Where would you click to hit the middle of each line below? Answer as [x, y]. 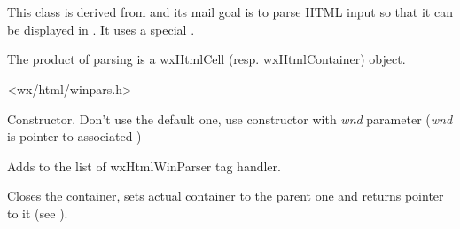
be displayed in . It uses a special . [101, 29]
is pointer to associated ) [74, 136]
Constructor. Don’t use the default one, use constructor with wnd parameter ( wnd [230, 118]
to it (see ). [38, 213]
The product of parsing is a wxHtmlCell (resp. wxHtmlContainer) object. [207, 59]
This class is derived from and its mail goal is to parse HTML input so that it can [230, 12]
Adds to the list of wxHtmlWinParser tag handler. [144, 166]
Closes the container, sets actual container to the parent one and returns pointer [226, 196]
